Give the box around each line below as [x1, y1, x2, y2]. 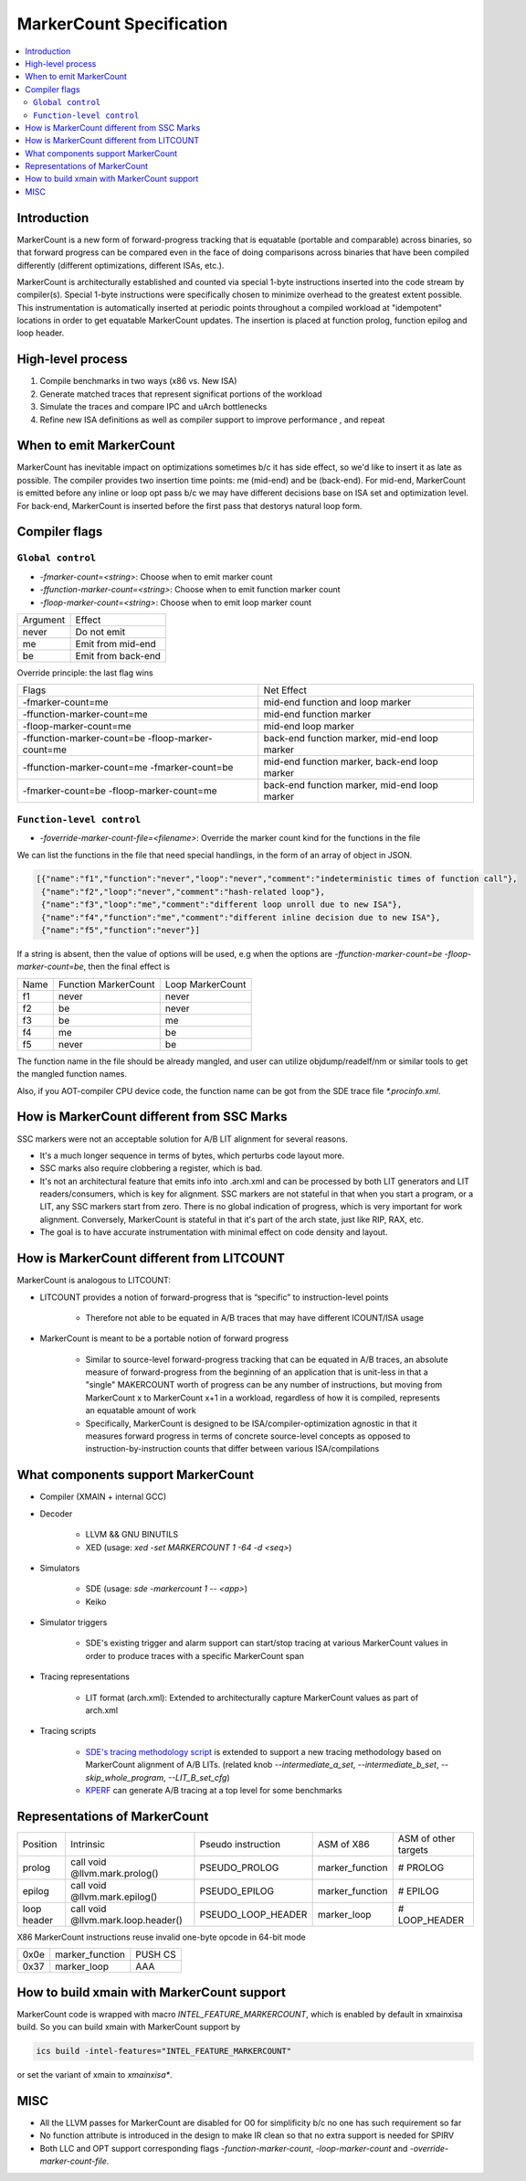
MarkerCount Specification [16, 14, 228, 34]
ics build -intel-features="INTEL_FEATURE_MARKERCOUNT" [36, 2046, 292, 2057]
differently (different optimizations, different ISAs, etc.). [16, 260, 225, 271]
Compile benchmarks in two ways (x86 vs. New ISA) [39, 376, 237, 387]
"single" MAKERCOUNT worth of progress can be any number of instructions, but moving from [85, 1379, 443, 1390]
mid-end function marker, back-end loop [263, 755, 438, 768]
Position [22, 1837, 58, 1850]
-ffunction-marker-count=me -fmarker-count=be [22, 761, 234, 774]
